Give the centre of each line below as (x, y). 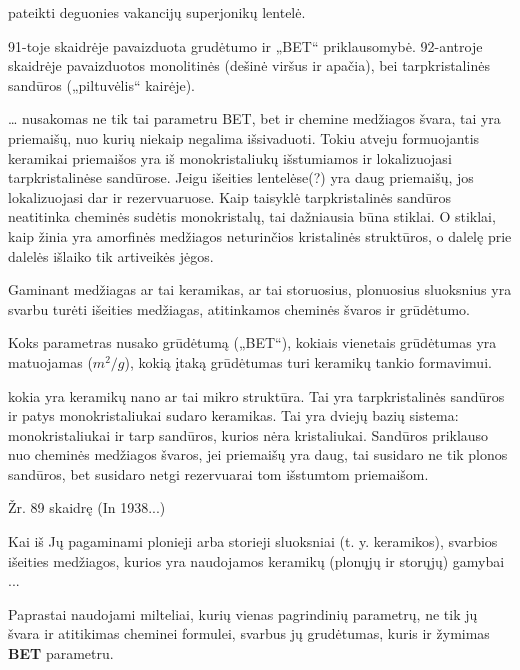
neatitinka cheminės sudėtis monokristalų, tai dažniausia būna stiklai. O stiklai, (252, 216)
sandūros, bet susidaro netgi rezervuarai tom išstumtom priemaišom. (218, 473)
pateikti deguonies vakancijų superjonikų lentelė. (157, 12)
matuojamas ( (50, 361)
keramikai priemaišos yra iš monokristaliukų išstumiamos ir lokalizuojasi (230, 157)
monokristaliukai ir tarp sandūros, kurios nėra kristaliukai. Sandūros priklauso (248, 434)
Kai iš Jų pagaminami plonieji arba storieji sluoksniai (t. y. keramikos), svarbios (253, 541)
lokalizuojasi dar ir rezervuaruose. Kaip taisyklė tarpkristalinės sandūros (230, 196)
